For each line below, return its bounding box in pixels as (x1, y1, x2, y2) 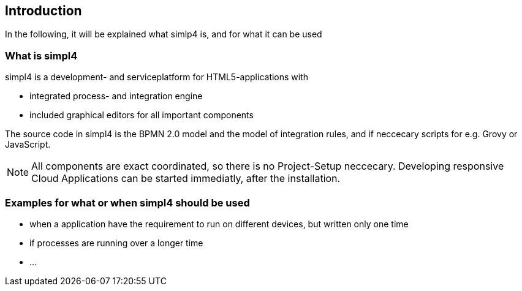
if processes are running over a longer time (29, 237, 203, 248)
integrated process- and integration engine (29, 91, 203, 102)
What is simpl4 (5, 49, 78, 62)
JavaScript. (5, 139, 51, 150)
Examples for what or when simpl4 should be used (5, 196, 250, 209)
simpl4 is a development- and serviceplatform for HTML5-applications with (5, 72, 309, 83)
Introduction (5, 3, 82, 18)
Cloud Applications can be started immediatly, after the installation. (31, 172, 341, 185)
